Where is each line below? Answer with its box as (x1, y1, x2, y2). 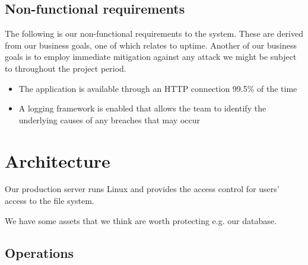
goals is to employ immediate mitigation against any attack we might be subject (5, 50, 297, 63)
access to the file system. (5, 194, 94, 207)
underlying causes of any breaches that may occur (18, 113, 201, 126)
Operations (5, 243, 74, 261)
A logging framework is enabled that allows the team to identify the (18, 102, 266, 114)
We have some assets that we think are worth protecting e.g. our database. (5, 214, 277, 226)
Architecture (5, 148, 110, 173)
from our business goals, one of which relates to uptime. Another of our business (5, 39, 297, 51)
